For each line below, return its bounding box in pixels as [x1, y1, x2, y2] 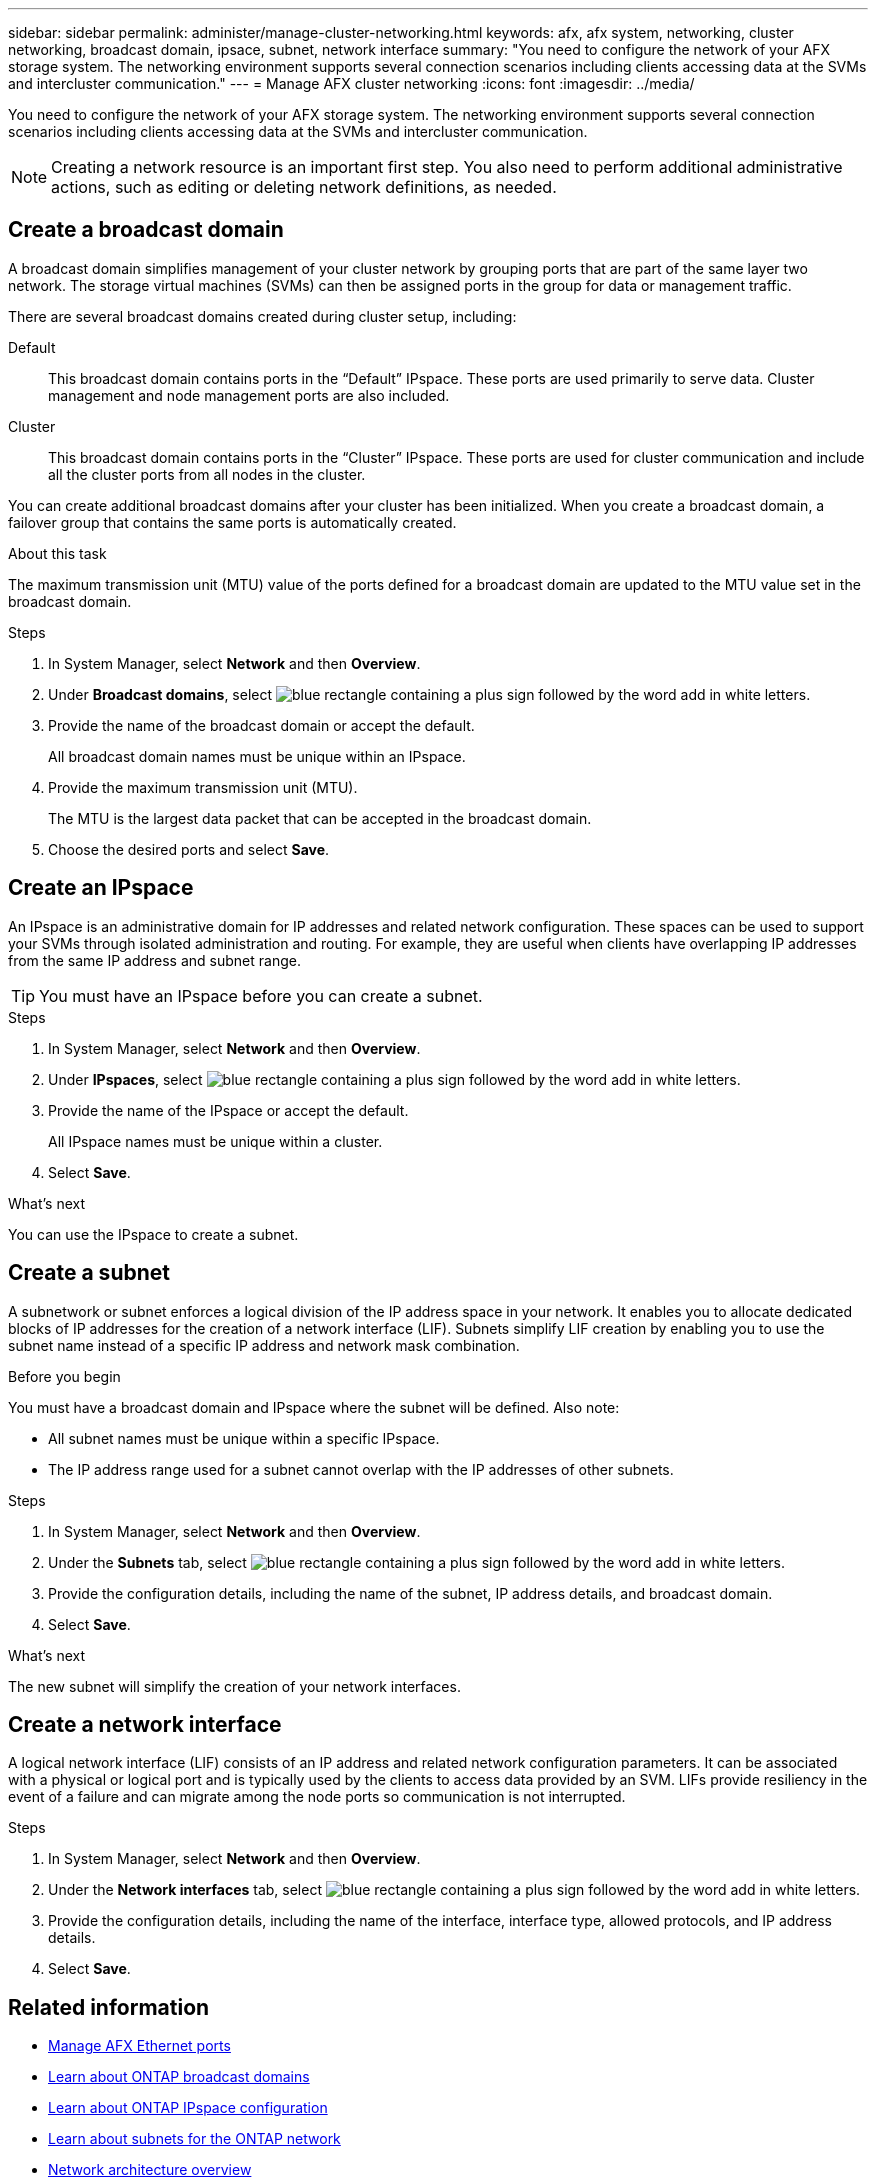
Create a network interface [8, 1711, 282, 1737]
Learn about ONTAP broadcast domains [48, 2068, 310, 2086]
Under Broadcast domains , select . [48, 685, 811, 703]
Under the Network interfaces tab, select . [48, 1881, 861, 1899]
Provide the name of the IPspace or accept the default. [48, 1101, 409, 1119]
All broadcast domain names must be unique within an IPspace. [48, 747, 466, 765]
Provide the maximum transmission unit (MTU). [48, 778, 358, 796]
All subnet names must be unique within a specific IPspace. [48, 1429, 440, 1447]
